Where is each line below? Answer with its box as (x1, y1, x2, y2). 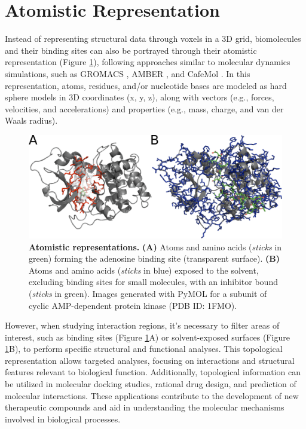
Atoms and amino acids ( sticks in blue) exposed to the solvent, (29, 263, 259, 276)
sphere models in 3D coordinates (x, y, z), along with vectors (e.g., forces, (5, 91, 274, 103)
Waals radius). (5, 114, 58, 127)
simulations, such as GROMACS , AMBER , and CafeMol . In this (5, 67, 250, 79)
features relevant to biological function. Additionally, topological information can (5, 366, 301, 378)
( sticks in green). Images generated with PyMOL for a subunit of (29, 287, 267, 299)
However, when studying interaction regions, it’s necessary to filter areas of (5, 319, 280, 332)
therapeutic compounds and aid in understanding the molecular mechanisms (5, 401, 284, 413)
